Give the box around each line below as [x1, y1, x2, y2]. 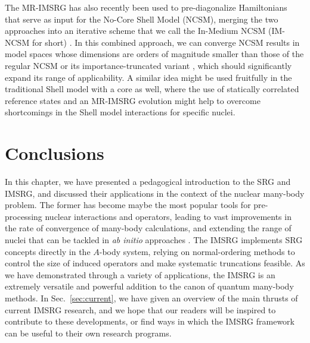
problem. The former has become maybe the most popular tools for [5, 199, 251, 211]
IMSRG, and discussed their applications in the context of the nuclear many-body [5, 187, 305, 199]
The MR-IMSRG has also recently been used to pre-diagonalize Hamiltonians [5, 1, 287, 13]
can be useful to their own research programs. [5, 326, 172, 339]
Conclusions [5, 141, 104, 165]
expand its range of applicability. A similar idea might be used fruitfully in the [5, 71, 292, 83]
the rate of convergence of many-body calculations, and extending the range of [5, 222, 292, 234]
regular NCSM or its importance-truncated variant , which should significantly [5, 59, 292, 71]
